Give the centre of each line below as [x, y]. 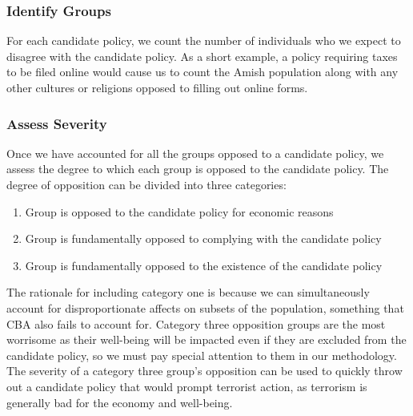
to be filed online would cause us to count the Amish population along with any [202, 72]
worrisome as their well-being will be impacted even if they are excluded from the [206, 339]
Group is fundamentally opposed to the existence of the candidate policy [204, 265]
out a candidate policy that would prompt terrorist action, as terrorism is [187, 386]
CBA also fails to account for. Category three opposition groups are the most [196, 323]
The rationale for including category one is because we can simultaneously [188, 292]
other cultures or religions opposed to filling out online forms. [157, 87]
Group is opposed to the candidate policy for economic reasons [179, 211]
